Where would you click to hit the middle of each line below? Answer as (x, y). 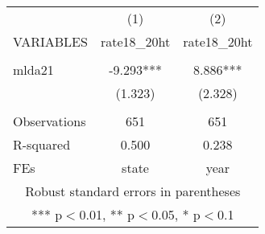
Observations (50, 121)
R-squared (42, 144)
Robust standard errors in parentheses (133, 191)
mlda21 (33, 70)
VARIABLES (50, 41)
